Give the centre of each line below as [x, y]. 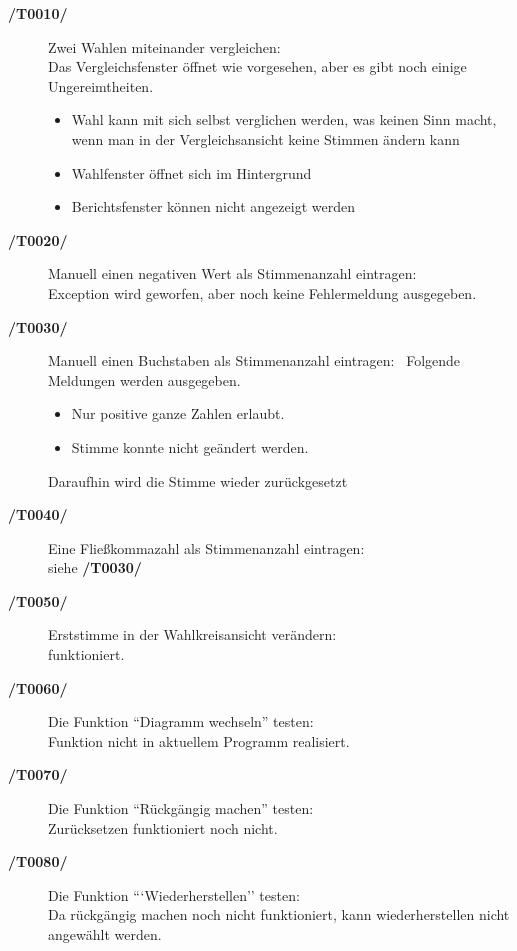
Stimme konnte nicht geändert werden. [190, 446]
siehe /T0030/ [95, 567]
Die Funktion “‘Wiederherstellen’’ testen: [174, 894]
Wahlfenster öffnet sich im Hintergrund [191, 172]
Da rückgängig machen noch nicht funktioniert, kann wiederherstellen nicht [279, 914]
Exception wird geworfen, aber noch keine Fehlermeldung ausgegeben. [262, 292]
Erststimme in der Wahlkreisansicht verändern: [192, 634]
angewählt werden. [105, 934]
